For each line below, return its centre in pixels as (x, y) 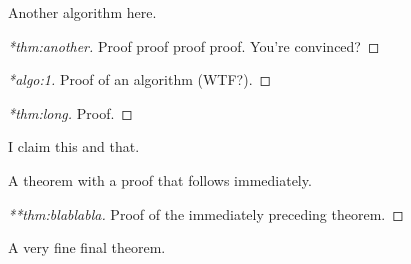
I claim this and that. (74, 146)
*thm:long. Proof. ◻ (70, 112)
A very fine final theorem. (87, 247)
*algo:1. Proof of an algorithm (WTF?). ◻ (140, 79)
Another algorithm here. (82, 12)
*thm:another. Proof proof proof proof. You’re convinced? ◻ (194, 45)
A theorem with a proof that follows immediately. (160, 179)
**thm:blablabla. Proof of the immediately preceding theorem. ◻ (206, 213)
